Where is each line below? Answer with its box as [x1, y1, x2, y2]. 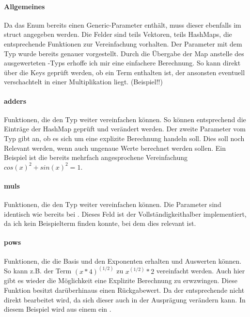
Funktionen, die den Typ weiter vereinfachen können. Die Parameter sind [4, 199, 221, 209]
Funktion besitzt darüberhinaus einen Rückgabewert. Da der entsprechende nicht [4, 285, 245, 295]
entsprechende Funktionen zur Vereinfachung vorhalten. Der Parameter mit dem [4, 38, 242, 48]
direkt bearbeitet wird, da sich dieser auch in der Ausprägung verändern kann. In [4, 294, 246, 304]
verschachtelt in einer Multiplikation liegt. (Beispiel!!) [4, 77, 163, 87]
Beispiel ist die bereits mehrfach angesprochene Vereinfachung [4, 152, 188, 162]
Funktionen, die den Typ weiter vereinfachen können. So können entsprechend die [4, 114, 246, 124]
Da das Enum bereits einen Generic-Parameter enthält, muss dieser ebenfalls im [4, 19, 241, 30]
